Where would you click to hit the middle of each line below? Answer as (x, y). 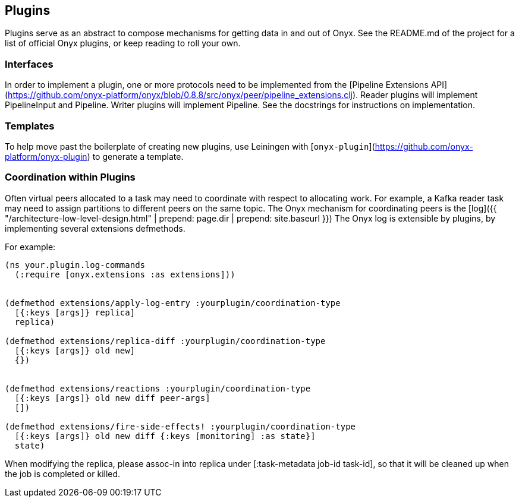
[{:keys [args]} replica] (75, 312)
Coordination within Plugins (70, 177)
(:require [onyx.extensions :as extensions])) (125, 274)
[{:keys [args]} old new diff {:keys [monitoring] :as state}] (165, 436)
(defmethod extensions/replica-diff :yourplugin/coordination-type (165, 341)
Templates (30, 126)
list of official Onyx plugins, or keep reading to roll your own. (123, 43)
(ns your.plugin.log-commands (75, 265)
